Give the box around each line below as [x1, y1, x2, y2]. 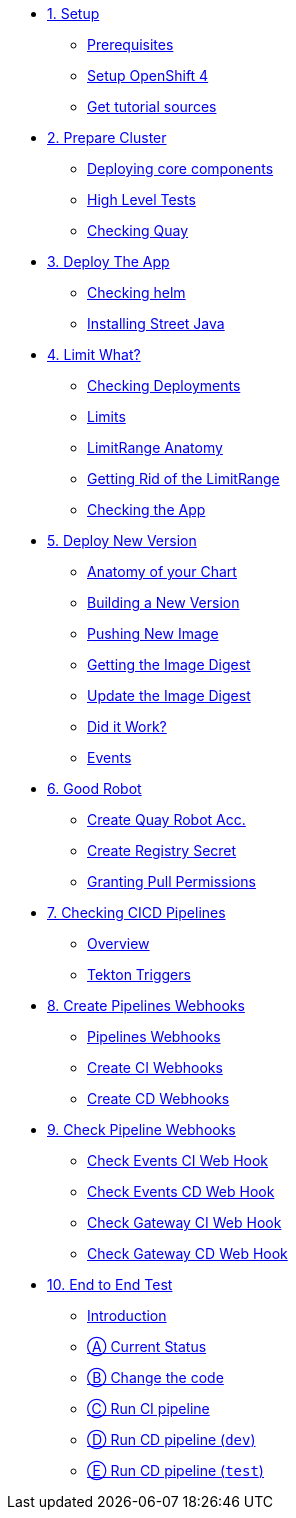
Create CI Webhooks [87, 1059, 223, 1076]
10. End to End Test [47, 1276, 173, 1293]
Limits [87, 408, 126, 425]
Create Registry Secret [87, 842, 237, 859]
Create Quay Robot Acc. [87, 811, 246, 828]
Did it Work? [87, 718, 167, 735]
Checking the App [87, 501, 206, 518]
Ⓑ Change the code [87, 1369, 224, 1386]
